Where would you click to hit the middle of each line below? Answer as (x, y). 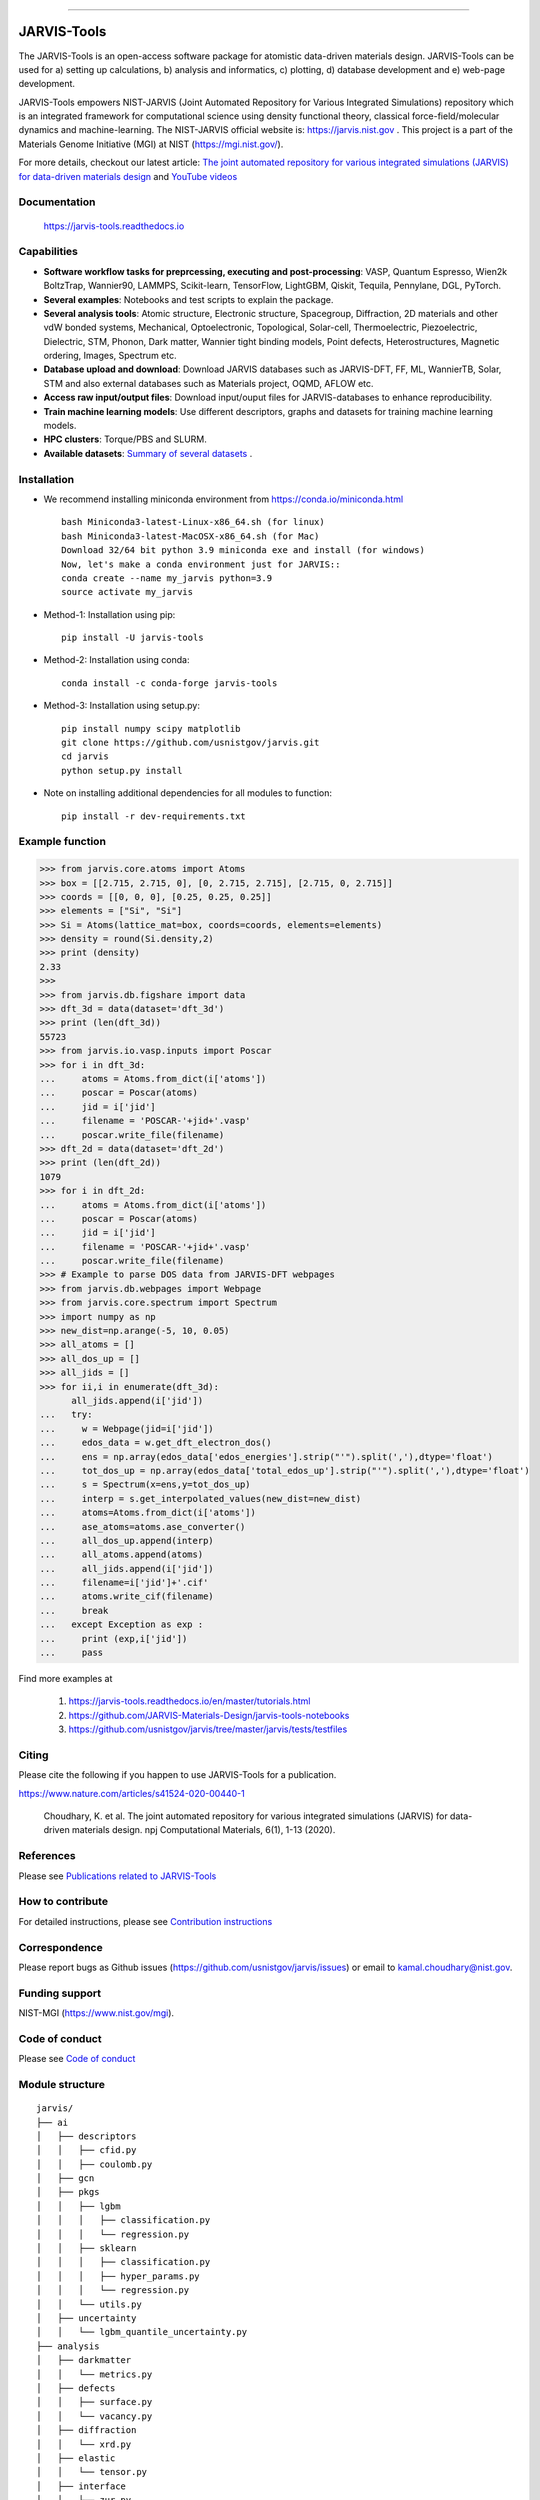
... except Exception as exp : (121, 1624)
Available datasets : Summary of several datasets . (148, 453)
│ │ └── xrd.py (84, 2444)
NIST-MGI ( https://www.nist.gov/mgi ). (96, 2013)
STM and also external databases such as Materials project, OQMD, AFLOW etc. (208, 383)
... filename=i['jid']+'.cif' (124, 1583)
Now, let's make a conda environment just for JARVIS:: (201, 564)
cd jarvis (85, 756)
